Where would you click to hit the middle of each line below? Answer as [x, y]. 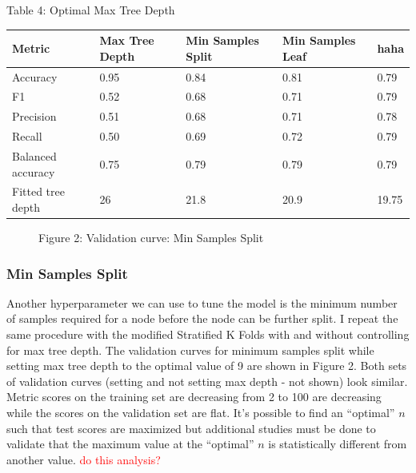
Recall [27, 136]
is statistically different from [338, 444]
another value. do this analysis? [84, 459]
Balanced [34, 155]
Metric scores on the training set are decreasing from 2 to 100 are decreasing [194, 397]
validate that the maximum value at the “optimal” [130, 444]
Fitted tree [38, 191]
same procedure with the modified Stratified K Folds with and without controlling [208, 334]
